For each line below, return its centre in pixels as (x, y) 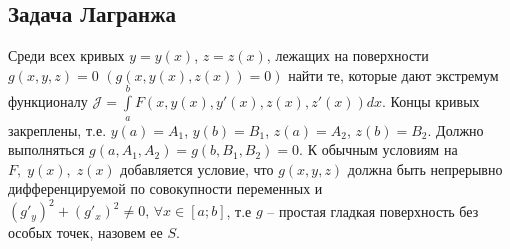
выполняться (46, 149)
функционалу (48, 101)
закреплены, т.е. (57, 129)
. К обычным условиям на (378, 149)
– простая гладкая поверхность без (373, 210)
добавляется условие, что (197, 168)
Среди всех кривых (66, 55)
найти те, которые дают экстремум (393, 74)
